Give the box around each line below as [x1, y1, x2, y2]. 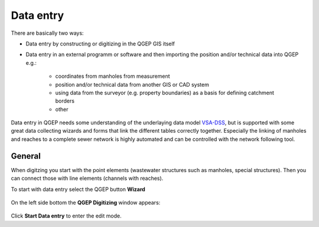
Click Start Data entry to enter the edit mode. [11, 212, 122, 219]
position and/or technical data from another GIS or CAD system [55, 81, 209, 88]
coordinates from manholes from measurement [55, 73, 171, 80]
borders [55, 97, 75, 104]
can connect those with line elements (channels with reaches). [11, 175, 164, 182]
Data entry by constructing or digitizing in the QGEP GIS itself [25, 40, 175, 47]
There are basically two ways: [11, 29, 84, 37]
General [11, 151, 41, 161]
